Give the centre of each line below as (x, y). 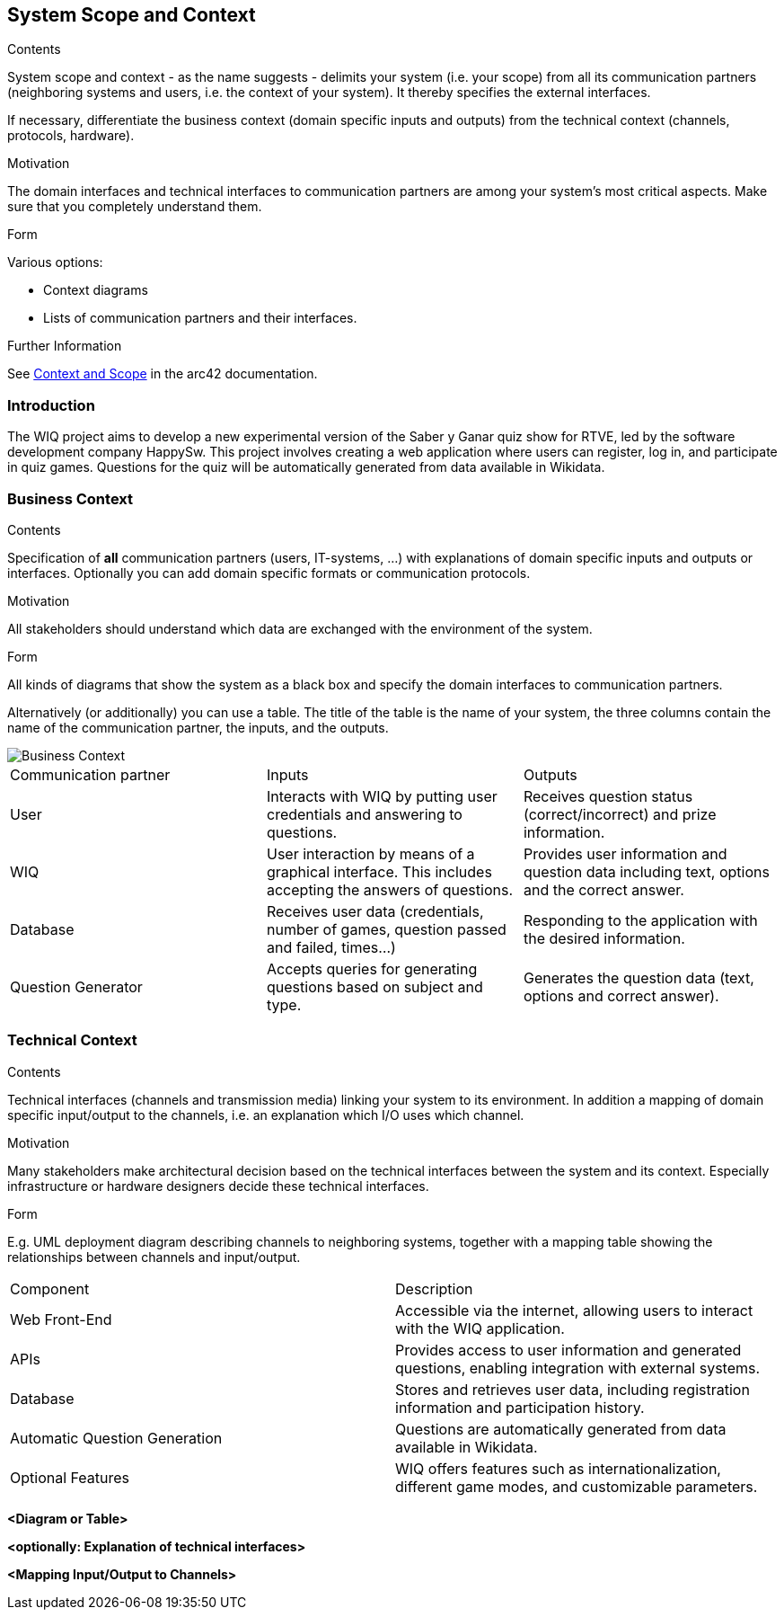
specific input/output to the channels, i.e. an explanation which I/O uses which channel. (266, 1115)
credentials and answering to (364, 814)
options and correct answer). (621, 995)
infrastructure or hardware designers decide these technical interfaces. (218, 1186)
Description (434, 1288)
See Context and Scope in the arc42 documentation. (163, 374)
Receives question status (608, 796)
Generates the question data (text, (639, 977)
